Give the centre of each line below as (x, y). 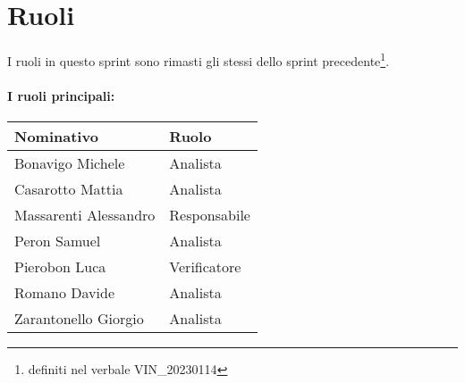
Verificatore (205, 267)
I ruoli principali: (61, 95)
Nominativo (56, 137)
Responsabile (210, 215)
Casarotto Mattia (69, 189)
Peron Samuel (58, 241)
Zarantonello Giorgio (79, 319)
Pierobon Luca (60, 267)
